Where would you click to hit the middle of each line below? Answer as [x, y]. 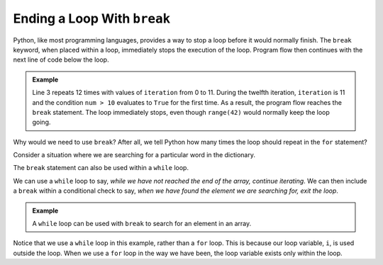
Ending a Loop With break [92, 18]
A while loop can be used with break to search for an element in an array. [142, 224]
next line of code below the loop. [61, 60]
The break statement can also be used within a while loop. [101, 168]
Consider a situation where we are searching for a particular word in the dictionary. [134, 155]
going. [41, 122]
